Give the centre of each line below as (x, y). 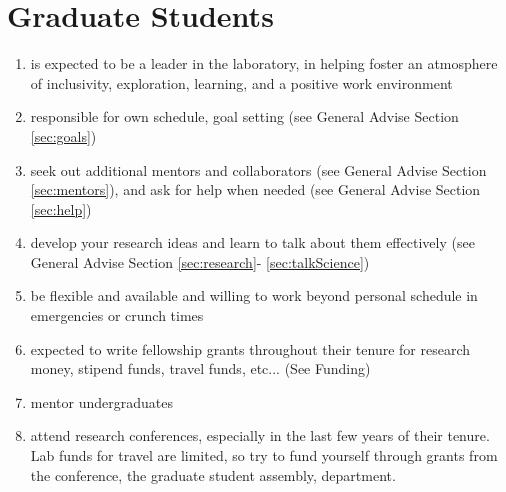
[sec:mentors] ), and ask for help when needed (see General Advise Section (255, 189)
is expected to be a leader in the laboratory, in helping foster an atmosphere (264, 63)
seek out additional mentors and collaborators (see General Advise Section (258, 169)
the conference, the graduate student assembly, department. (213, 474)
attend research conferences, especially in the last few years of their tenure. (260, 435)
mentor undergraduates (101, 401)
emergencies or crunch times (117, 315)
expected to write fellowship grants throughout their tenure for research (250, 348)
